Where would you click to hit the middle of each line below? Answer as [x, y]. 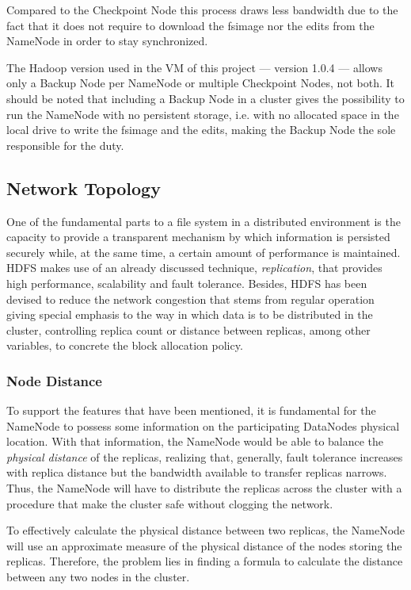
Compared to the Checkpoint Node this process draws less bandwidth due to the [202, 10]
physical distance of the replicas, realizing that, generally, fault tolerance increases [205, 456]
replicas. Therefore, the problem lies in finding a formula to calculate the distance [205, 561]
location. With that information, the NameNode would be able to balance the [195, 441]
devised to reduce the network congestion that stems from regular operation [190, 299]
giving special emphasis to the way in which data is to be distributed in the [190, 314]
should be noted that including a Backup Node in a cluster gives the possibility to [205, 98]
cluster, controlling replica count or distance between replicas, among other [188, 329]
